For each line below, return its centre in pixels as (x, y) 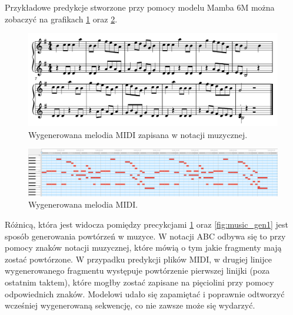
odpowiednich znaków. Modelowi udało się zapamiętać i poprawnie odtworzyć (145, 293)
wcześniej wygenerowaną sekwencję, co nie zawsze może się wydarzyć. (130, 305)
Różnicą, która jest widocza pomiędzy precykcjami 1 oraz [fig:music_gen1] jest (146, 224)
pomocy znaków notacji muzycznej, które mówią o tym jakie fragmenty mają (143, 247)
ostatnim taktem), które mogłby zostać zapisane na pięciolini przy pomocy (139, 282)
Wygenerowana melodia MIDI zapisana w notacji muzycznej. (138, 134)
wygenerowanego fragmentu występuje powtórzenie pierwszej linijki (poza (137, 270)
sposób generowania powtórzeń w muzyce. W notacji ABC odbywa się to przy (145, 236)
